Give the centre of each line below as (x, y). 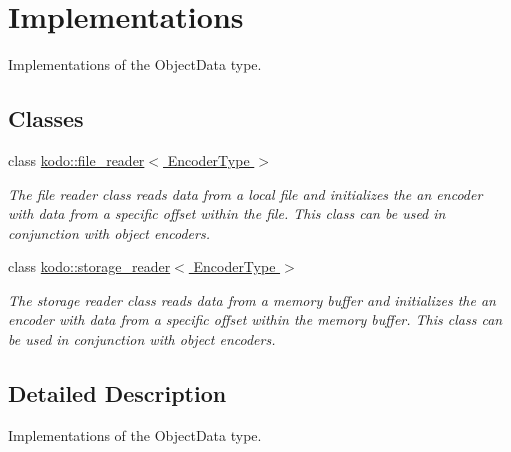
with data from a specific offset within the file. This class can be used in (227, 213)
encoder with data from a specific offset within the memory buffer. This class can (255, 319)
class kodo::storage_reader (89, 266)
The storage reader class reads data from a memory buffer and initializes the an (252, 299)
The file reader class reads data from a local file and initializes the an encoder (245, 193)
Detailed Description (117, 393)
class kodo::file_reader (76, 159)
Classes (46, 118)
